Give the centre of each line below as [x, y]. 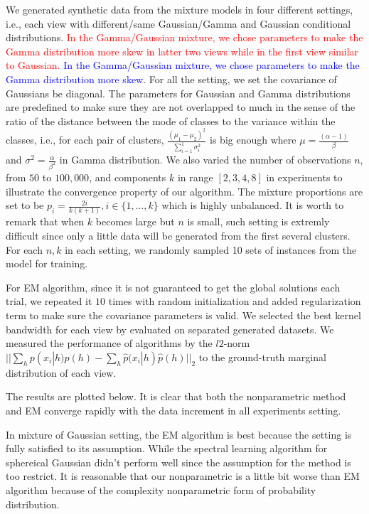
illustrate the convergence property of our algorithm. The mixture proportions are [184, 191]
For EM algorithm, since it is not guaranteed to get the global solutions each [173, 287]
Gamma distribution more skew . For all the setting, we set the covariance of [171, 79]
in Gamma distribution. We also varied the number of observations [205, 160]
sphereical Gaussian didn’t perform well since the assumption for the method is [178, 462]
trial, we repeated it [49, 301]
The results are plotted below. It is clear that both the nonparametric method [176, 396]
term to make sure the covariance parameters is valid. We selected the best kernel [183, 315]
